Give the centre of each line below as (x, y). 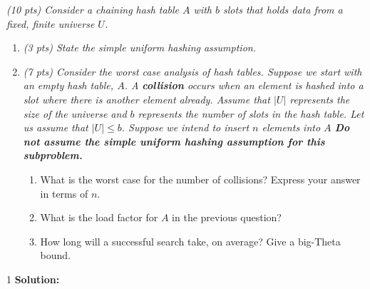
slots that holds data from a (283, 9)
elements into (291, 127)
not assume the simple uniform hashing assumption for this (174, 141)
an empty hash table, (68, 85)
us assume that (56, 127)
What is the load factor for (99, 217)
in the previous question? (227, 217)
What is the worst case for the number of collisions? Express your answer (200, 179)
